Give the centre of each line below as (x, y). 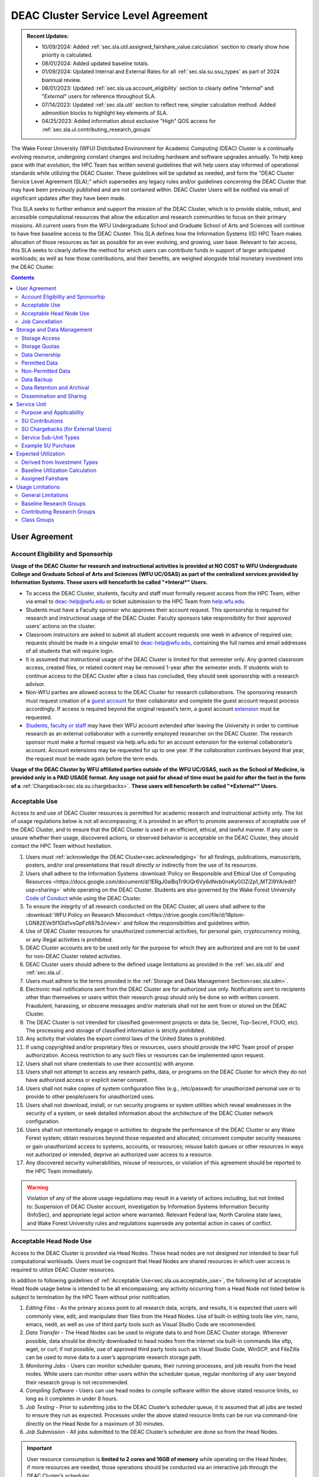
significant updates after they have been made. (69, 198)
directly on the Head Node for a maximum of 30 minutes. (95, 1423)
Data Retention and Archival (55, 388)
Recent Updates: (48, 36)
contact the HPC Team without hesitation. (61, 846)
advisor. (35, 684)
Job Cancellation (42, 321)
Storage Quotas (40, 346)
